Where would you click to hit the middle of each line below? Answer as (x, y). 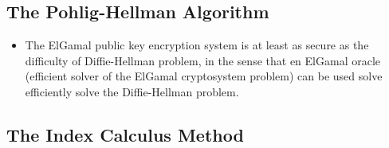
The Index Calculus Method (125, 134)
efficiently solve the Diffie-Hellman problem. (132, 91)
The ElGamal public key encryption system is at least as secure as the (197, 45)
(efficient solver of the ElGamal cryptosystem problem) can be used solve (204, 76)
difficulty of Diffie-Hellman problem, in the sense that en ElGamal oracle (202, 60)
